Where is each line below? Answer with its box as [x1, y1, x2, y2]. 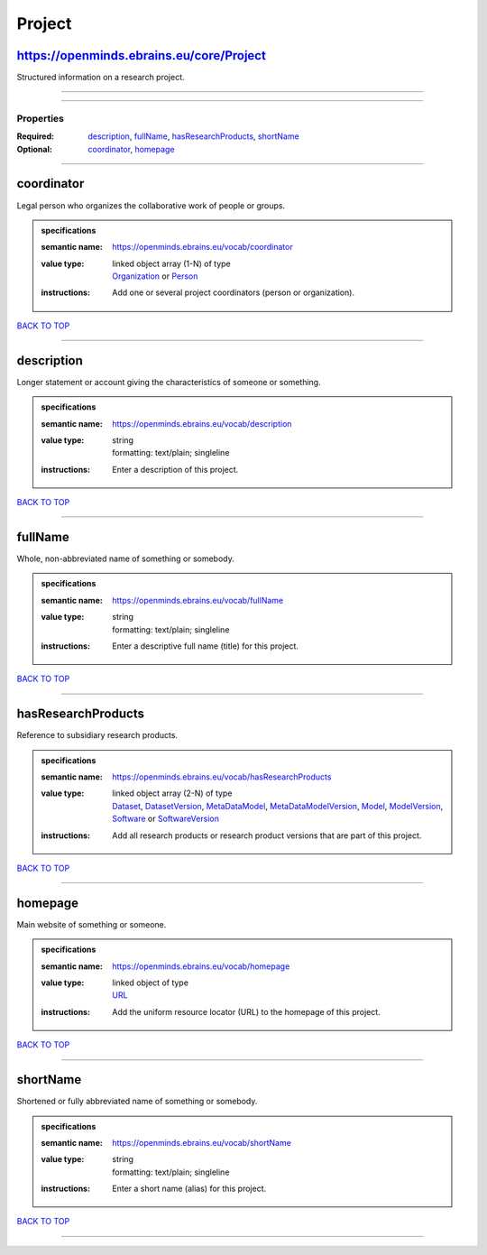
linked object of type [112, 977, 189, 988]
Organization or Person [112, 271, 198, 281]
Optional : [16, 143, 53, 154]
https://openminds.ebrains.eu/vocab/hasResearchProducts [112, 771, 332, 782]
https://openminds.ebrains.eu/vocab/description [112, 418, 292, 429]
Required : [16, 131, 54, 142]
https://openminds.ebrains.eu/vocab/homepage [112, 961, 290, 972]
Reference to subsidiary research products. [16, 730, 179, 741]
